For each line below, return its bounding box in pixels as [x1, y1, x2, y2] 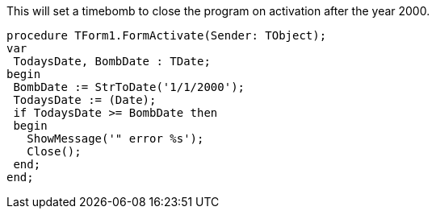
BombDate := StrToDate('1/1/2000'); [13, 81, 245, 93]
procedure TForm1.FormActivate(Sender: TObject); [6, 29, 327, 42]
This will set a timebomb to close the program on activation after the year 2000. [6, 4, 430, 18]
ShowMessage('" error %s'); [27, 132, 204, 145]
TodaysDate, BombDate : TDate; [13, 55, 211, 68]
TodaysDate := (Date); [13, 93, 157, 106]
